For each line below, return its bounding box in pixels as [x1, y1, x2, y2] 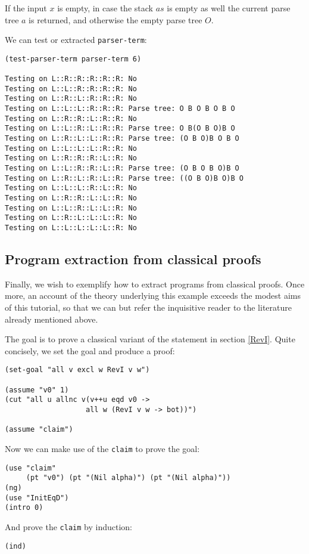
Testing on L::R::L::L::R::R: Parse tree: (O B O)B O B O [5, 134, 239, 143]
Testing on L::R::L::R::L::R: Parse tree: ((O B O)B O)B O [5, 174, 244, 182]
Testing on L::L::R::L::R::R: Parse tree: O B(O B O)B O [5, 124, 235, 133]
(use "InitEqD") [5, 493, 69, 502]
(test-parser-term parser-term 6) [5, 54, 142, 63]
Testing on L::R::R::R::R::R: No [5, 75, 137, 83]
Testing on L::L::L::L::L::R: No [5, 224, 137, 232]
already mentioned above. [5, 312, 98, 325]
